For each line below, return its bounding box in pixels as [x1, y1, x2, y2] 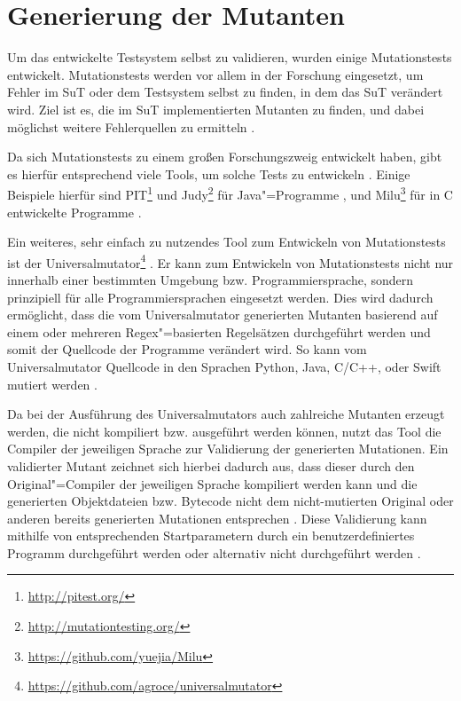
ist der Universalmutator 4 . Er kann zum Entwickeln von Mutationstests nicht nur [7, 250, 454, 272]
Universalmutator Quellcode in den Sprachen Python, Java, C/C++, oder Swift [7, 357, 441, 375]
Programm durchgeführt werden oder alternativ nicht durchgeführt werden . [7, 543, 421, 562]
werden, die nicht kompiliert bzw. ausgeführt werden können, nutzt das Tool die [7, 421, 441, 440]
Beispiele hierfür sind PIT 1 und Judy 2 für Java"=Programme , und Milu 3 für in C [7, 183, 453, 203]
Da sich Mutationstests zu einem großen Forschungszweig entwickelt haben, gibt [7, 147, 442, 166]
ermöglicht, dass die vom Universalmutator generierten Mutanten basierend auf [7, 305, 438, 324]
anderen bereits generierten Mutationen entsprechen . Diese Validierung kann [7, 508, 427, 527]
